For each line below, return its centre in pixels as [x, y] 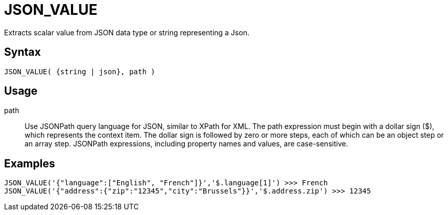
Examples [30, 163]
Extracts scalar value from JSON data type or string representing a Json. [127, 32]
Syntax [23, 52]
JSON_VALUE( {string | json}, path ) [80, 71]
